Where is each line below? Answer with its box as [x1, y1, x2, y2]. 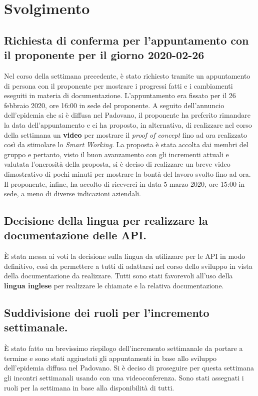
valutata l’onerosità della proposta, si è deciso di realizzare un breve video [4, 159, 230, 169]
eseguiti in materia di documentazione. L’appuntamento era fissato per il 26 [4, 90, 236, 101]
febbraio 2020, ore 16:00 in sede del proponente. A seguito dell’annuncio [4, 100, 224, 110]
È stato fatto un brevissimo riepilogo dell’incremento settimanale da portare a [4, 343, 243, 353]
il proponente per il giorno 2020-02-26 [4, 47, 204, 63]
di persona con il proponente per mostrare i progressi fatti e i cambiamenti [4, 80, 233, 91]
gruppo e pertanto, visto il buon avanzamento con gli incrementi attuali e [4, 149, 229, 159]
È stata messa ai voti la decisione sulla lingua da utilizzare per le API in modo [4, 251, 245, 261]
